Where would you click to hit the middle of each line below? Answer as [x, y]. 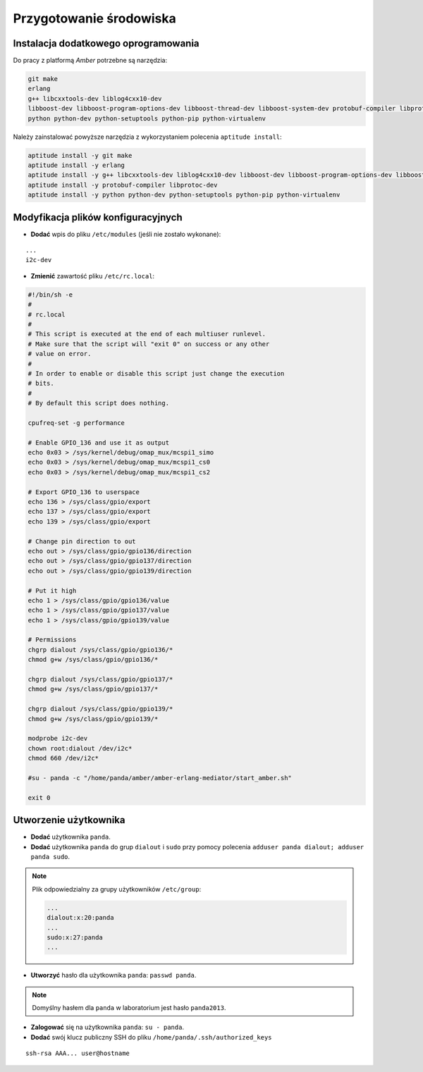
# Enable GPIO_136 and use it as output [98, 443]
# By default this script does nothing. [98, 403]
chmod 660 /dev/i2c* [63, 758]
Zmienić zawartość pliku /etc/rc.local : [93, 276]
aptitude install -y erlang [76, 165]
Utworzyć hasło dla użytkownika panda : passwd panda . [114, 975]
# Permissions [52, 640]
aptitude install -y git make [80, 155]
